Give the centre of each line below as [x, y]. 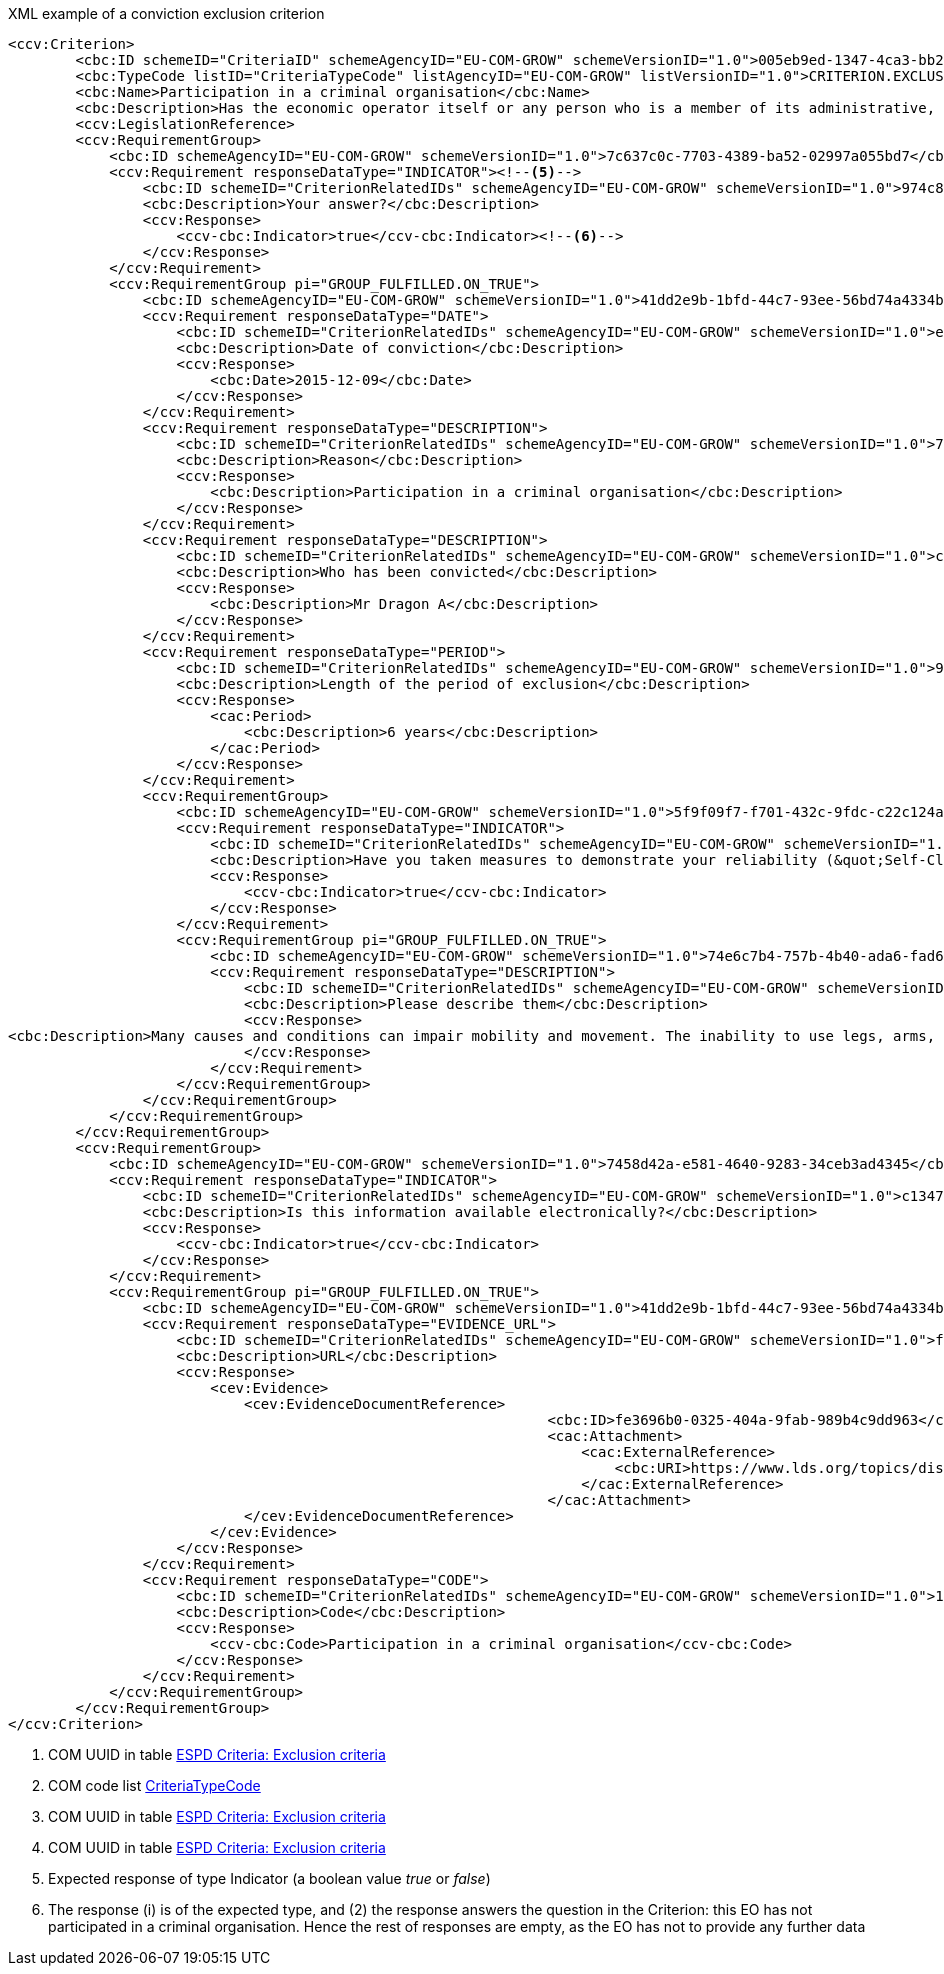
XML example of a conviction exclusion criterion [166, 13]
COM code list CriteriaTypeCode [154, 1785]
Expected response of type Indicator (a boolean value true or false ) [269, 1878]
